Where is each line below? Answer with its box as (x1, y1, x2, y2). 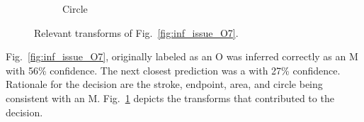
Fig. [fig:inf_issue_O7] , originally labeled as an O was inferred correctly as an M (6, 49, 358, 64)
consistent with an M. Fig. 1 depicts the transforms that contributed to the (6, 90, 334, 105)
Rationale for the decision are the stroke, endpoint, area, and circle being (6, 77, 323, 91)
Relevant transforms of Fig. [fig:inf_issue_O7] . (34, 25, 239, 40)
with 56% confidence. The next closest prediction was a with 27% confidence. (6, 62, 341, 77)
